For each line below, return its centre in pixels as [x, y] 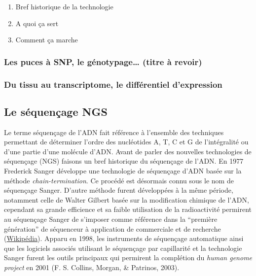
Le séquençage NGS [56, 111]
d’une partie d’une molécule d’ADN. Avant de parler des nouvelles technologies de [128, 151]
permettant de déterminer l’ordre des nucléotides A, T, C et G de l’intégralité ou [126, 142]
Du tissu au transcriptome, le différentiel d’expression [113, 84]
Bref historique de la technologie [64, 6]
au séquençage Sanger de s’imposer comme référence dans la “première [111, 219]
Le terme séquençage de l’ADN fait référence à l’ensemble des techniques [114, 132]
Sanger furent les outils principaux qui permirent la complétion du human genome [128, 258]
